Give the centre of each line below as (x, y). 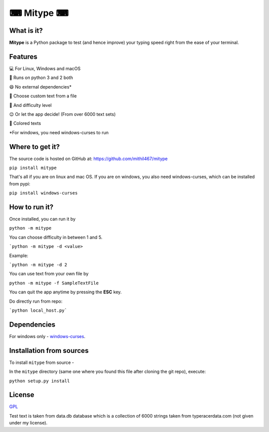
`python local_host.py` (38, 310)
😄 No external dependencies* (40, 86)
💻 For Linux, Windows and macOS (45, 68)
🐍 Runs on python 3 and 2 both (41, 78)
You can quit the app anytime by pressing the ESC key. (66, 292)
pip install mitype (33, 168)
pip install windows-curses (44, 193)
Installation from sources (49, 350)
